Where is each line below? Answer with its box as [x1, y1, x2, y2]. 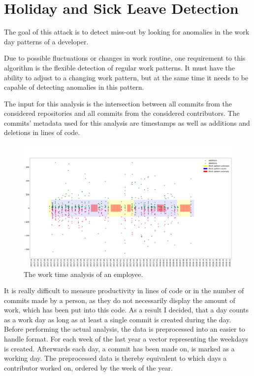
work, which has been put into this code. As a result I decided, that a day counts [4, 305, 249, 315]
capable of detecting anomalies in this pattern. [4, 82, 144, 92]
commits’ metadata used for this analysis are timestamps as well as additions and [4, 117, 250, 128]
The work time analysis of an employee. [24, 269, 143, 279]
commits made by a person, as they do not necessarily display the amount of [4, 295, 235, 305]
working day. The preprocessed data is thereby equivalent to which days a [4, 353, 227, 363]
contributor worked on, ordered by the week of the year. [4, 362, 173, 373]
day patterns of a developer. [4, 36, 89, 46]
